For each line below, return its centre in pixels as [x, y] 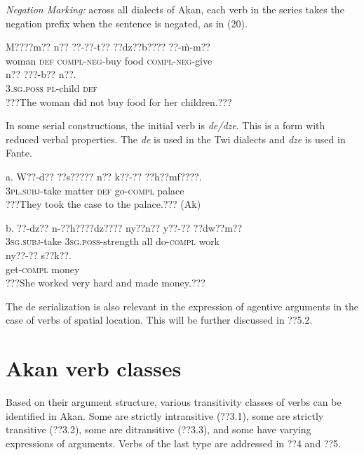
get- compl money [43, 269]
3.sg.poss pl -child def [52, 87]
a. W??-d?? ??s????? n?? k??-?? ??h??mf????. [104, 176]
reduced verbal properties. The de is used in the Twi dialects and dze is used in [176, 139]
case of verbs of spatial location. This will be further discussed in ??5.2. [159, 320]
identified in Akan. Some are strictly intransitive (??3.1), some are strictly [165, 415]
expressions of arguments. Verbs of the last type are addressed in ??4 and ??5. [173, 443]
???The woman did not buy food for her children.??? [119, 101]
